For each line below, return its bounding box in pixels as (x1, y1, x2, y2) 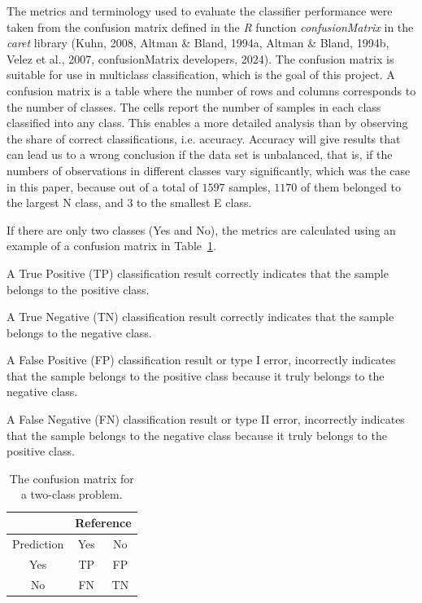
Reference (75, 514, 132, 531)
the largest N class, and (7, 194, 124, 211)
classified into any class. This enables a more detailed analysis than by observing (7, 114, 408, 131)
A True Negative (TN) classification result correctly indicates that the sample (7, 308, 394, 325)
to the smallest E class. (137, 194, 252, 211)
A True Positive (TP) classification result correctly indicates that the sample (7, 264, 389, 281)
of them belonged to (301, 178, 401, 195)
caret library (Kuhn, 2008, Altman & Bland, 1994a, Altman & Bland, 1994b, (7, 34, 389, 51)
